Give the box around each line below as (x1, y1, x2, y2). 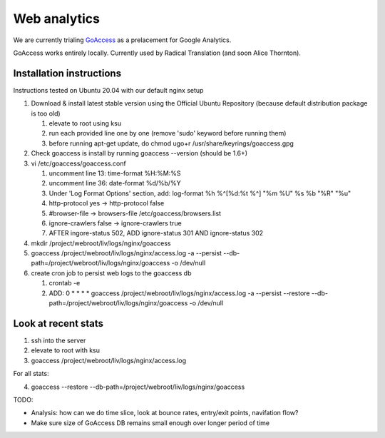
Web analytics (13, 11, 100, 26)
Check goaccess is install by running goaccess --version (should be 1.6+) (31, 149, 248, 158)
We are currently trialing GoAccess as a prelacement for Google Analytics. (13, 36, 232, 44)
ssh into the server (31, 336, 86, 345)
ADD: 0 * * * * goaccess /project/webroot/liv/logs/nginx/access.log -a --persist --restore (48, 289, 310, 297)
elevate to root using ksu (48, 119, 121, 128)
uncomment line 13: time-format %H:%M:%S (48, 168, 181, 178)
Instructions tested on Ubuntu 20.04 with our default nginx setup (13, 86, 204, 94)
